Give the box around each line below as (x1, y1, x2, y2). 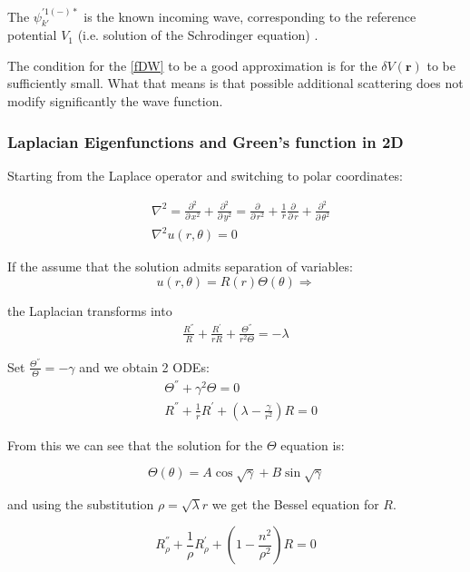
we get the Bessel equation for (211, 494, 379, 513)
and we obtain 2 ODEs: (79, 357, 210, 376)
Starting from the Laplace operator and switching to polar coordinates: (7, 165, 403, 184)
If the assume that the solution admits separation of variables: (7, 257, 353, 276)
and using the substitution (7, 494, 154, 513)
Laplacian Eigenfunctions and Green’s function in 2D (7, 130, 404, 153)
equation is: (280, 435, 345, 454)
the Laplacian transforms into (7, 301, 172, 321)
